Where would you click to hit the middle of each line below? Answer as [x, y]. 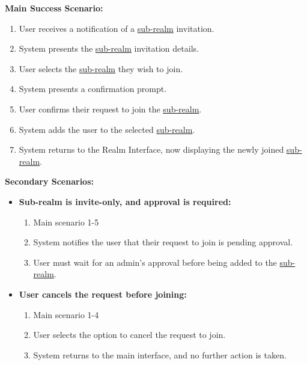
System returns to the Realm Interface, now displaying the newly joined [151, 149]
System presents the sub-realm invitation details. [109, 48]
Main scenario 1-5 [66, 222]
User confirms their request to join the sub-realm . [110, 109]
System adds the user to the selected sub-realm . [107, 129]
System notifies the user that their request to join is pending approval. [163, 242]
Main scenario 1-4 [66, 314]
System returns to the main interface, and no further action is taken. [160, 354]
